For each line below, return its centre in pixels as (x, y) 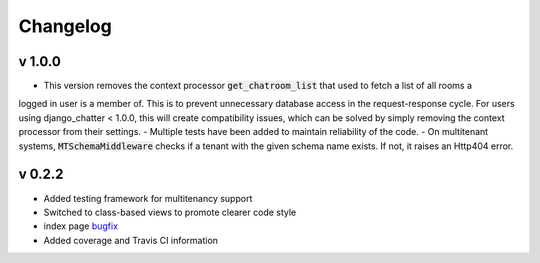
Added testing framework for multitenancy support (148, 198)
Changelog (65, 26)
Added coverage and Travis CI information (131, 240)
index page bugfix (81, 226)
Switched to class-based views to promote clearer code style (170, 212)
